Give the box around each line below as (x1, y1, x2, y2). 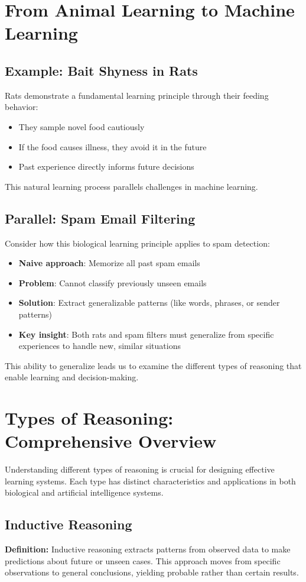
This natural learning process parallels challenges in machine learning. (5, 180, 258, 192)
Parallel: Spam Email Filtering (5, 209, 196, 227)
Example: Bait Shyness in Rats (5, 61, 198, 79)
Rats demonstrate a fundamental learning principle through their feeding (5, 89, 269, 101)
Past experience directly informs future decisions (18, 160, 194, 173)
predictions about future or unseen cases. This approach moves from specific (5, 554, 281, 567)
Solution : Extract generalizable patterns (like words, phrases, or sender (18, 296, 280, 309)
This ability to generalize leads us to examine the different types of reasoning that (5, 359, 302, 371)
